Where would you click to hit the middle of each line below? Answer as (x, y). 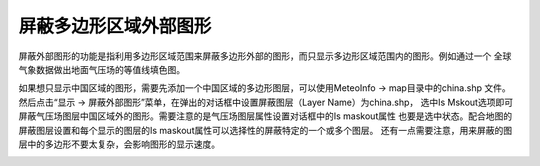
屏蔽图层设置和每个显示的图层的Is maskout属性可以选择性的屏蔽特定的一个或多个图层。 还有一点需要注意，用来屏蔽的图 (265, 130)
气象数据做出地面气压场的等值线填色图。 (101, 69)
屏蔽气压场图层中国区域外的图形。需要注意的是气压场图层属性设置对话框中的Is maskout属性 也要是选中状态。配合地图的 (265, 116)
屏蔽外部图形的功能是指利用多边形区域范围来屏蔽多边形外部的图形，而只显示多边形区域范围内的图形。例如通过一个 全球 (265, 56)
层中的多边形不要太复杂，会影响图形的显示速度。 (119, 144)
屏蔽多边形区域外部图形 (115, 26)
